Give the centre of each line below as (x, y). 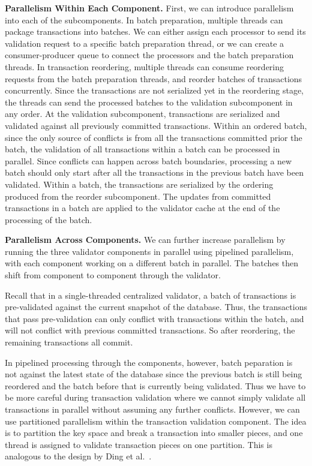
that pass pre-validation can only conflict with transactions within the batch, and (154, 318)
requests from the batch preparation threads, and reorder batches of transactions (154, 78)
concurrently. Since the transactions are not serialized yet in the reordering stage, (154, 90)
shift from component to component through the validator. (113, 275)
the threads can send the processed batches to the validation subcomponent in (149, 102)
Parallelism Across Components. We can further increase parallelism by (145, 240)
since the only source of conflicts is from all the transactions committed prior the (154, 137)
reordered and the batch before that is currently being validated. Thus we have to (155, 385)
